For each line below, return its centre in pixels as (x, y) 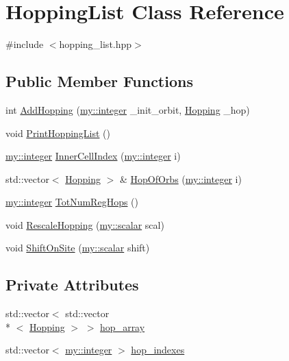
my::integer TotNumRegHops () (72, 202)
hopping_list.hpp (96, 44)
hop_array (123, 326)
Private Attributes (72, 285)
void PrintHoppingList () (58, 133)
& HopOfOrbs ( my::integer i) (180, 178)
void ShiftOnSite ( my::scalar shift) (78, 248)
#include (25, 44)
